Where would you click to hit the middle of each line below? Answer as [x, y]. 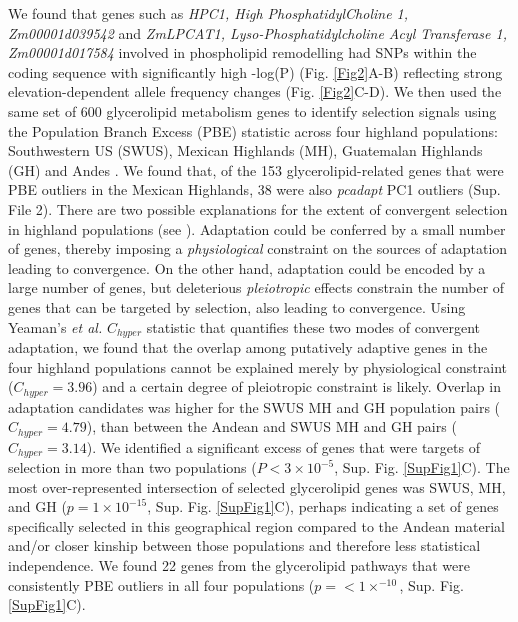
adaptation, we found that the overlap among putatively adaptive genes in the [248, 346]
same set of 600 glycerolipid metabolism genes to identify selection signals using [252, 110]
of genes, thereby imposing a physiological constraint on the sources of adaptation [258, 248]
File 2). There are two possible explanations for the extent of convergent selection [258, 208]
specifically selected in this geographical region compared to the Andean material [256, 525]
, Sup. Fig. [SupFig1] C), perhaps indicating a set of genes [323, 506]
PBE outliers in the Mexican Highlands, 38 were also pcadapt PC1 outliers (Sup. [254, 189]
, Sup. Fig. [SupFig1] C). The [422, 467]
